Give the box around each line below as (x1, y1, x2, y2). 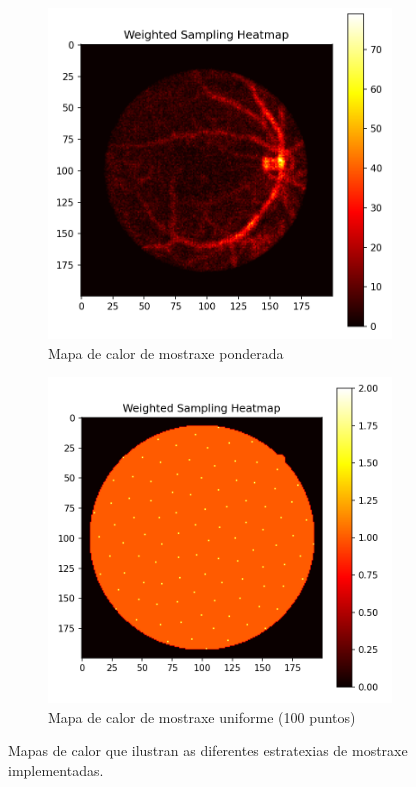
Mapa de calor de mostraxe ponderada (48, 342, 284, 363)
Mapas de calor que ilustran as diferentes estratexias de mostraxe (8, 740, 408, 761)
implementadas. (8, 759, 104, 780)
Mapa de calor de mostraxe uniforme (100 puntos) (48, 706, 356, 727)
